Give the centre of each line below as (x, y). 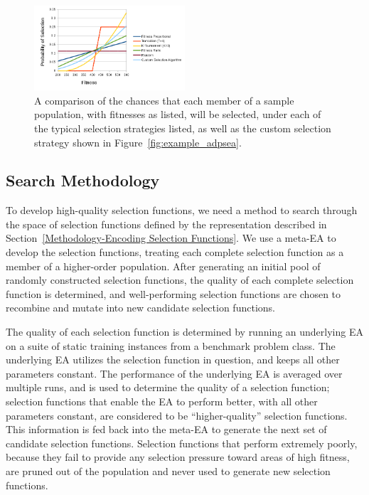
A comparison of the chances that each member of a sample (164, 100)
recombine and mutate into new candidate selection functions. (140, 308)
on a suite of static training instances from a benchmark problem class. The (171, 345)
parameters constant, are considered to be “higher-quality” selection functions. (177, 415)
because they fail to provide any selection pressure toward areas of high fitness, (178, 457)
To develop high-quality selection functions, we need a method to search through (182, 210)
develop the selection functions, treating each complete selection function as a (175, 252)
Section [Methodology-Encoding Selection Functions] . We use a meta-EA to (171, 238)
